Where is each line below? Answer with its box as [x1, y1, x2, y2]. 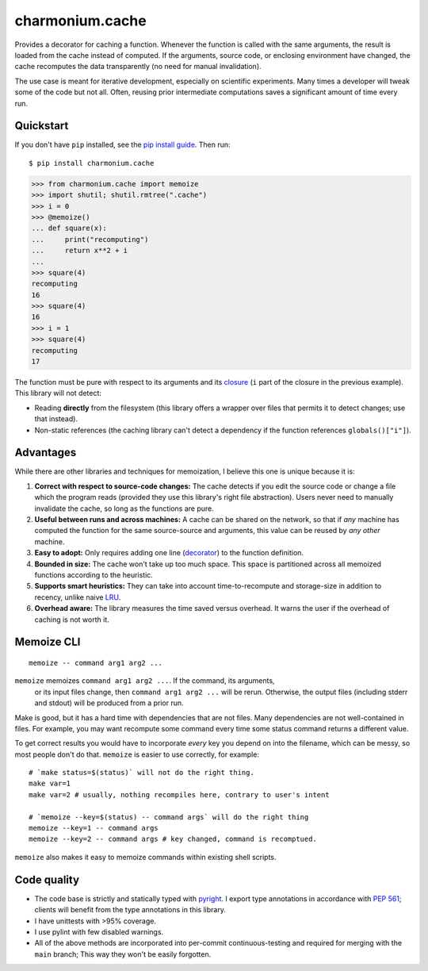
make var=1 [29, 779, 71, 789]
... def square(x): [31, 224, 107, 233]
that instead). [34, 414, 78, 424]
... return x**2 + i [31, 246, 128, 255]
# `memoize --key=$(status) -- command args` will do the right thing [29, 812, 309, 821]
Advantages [14, 446, 77, 459]
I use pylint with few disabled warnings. [34, 927, 164, 936]
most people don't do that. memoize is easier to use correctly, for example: [14, 750, 259, 759]
